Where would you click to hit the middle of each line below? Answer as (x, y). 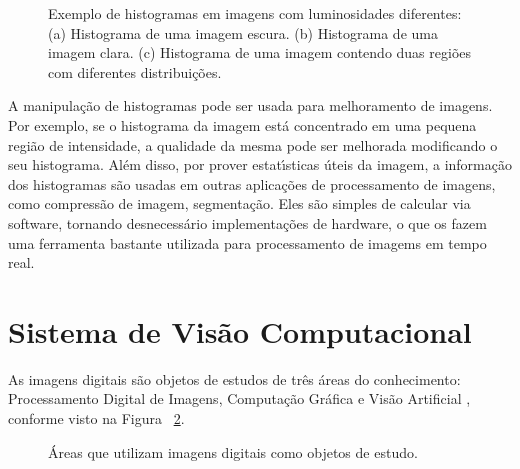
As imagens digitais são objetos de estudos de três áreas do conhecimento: (234, 378)
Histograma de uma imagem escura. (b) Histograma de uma (254, 32)
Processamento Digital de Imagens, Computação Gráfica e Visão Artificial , (239, 398)
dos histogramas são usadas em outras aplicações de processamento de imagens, (252, 183)
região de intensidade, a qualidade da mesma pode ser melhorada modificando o (253, 144)
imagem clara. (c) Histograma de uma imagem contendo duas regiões (260, 52)
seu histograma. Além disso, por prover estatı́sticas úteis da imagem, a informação (260, 164)
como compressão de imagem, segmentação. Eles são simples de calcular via (239, 203)
